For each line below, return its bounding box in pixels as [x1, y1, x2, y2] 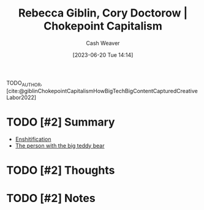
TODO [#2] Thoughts [6, 163, 115, 177]
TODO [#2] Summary [6, 115, 115, 129]
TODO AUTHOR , [6, 79, 43, 88]
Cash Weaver [86, 39, 120, 47]
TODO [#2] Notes [6, 192, 96, 205]
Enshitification [15, 135, 51, 143]
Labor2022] [6, 94, 37, 101]
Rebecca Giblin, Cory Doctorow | [18, 6, 188, 20]
